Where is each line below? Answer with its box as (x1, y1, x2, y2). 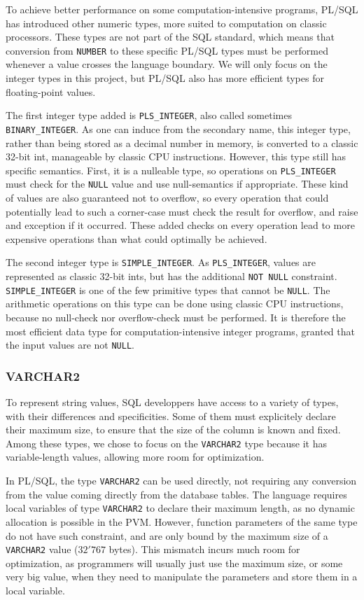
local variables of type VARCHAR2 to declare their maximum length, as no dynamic (6, 501, 355, 515)
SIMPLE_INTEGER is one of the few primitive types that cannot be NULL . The (6, 282, 330, 297)
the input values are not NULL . (6, 337, 134, 352)
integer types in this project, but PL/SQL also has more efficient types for (6, 71, 324, 85)
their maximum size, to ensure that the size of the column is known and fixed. (6, 422, 341, 437)
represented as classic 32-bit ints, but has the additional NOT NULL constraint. (6, 269, 337, 284)
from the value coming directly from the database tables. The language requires (6, 487, 347, 501)
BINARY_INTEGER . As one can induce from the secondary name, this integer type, (6, 121, 351, 136)
